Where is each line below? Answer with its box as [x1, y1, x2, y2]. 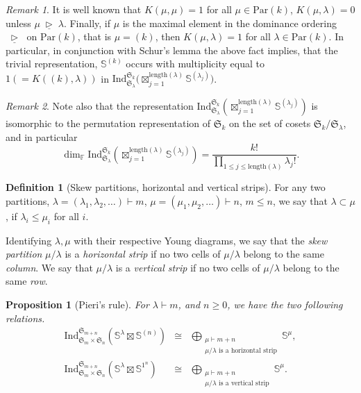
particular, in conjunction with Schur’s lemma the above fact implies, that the [6, 42, 338, 57]
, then [155, 29, 180, 44]
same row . [6, 274, 48, 288]
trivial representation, [6, 56, 98, 71]
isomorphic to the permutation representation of [6, 115, 211, 130]
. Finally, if [63, 15, 110, 30]
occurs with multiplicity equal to [126, 56, 265, 71]
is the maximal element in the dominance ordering [122, 15, 337, 30]
